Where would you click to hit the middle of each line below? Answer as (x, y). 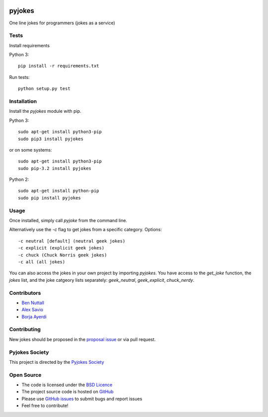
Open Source (25, 375)
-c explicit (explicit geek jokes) (61, 248)
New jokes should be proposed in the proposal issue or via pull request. (82, 339)
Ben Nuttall (33, 303)
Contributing (25, 330)
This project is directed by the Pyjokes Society (57, 362)
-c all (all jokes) (42, 262)
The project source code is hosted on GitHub (67, 392)
